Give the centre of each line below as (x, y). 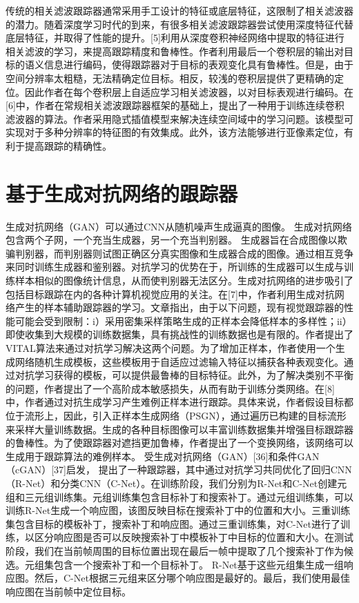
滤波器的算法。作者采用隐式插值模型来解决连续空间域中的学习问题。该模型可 (179, 118)
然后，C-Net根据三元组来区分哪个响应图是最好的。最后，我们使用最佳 (192, 578)
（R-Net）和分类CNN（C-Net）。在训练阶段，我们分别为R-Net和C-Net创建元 (176, 483)
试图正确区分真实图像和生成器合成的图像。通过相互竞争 (227, 253)
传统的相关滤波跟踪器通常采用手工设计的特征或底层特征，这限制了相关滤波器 (179, 10)
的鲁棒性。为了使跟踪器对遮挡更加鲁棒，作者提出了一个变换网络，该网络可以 (179, 443)
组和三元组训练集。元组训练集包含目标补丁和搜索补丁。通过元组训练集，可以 (179, 496)
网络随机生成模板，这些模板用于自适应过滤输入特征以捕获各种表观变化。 (179, 361)
